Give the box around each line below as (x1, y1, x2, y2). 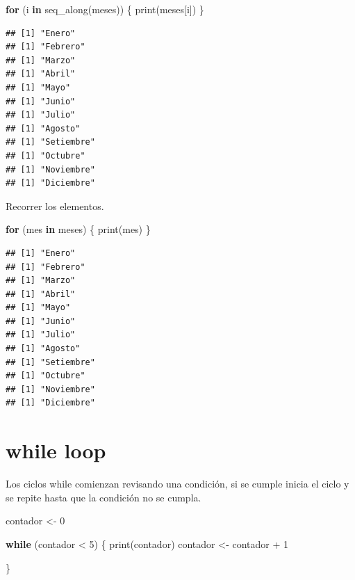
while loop (6, 436, 106, 465)
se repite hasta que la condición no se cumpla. (6, 490, 201, 504)
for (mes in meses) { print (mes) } (6, 222, 151, 236)
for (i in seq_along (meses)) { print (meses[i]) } (6, 2, 204, 16)
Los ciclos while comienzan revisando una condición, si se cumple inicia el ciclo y (6, 476, 349, 491)
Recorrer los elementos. (6, 198, 104, 213)
